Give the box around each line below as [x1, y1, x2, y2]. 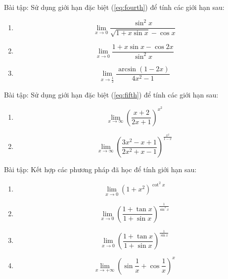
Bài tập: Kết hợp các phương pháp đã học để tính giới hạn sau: [4, 164, 197, 175]
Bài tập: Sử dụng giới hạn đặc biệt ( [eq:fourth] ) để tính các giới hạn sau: [4, 2, 225, 12]
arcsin [118, 65, 137, 73]
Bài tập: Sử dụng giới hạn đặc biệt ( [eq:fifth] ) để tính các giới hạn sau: [4, 89, 219, 99]
